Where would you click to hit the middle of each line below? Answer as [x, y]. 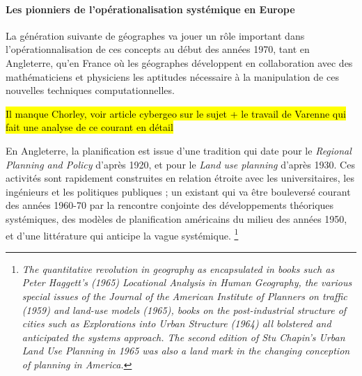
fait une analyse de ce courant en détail [89, 127]
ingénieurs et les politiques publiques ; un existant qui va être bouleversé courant [178, 191]
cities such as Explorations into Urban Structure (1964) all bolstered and [176, 323]
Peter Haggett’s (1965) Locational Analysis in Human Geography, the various [187, 282]
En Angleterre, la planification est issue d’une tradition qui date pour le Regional [179, 150]
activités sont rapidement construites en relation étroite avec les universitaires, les [180, 178]
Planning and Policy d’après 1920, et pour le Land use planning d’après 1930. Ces [180, 164]
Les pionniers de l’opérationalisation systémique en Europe [150, 9]
